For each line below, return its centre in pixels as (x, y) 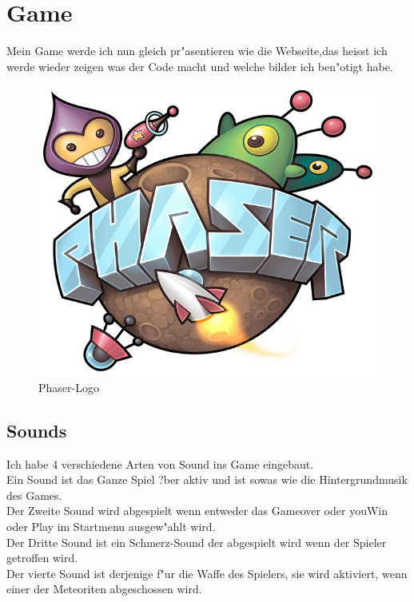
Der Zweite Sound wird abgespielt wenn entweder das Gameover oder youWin (197, 511)
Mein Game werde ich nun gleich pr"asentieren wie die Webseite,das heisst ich (197, 51)
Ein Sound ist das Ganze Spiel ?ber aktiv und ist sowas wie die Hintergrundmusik (207, 479)
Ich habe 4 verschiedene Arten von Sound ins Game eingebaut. (160, 463)
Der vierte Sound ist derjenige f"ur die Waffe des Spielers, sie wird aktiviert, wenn (207, 573)
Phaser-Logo (69, 387)
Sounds (37, 430)
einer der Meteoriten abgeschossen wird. (104, 589)
